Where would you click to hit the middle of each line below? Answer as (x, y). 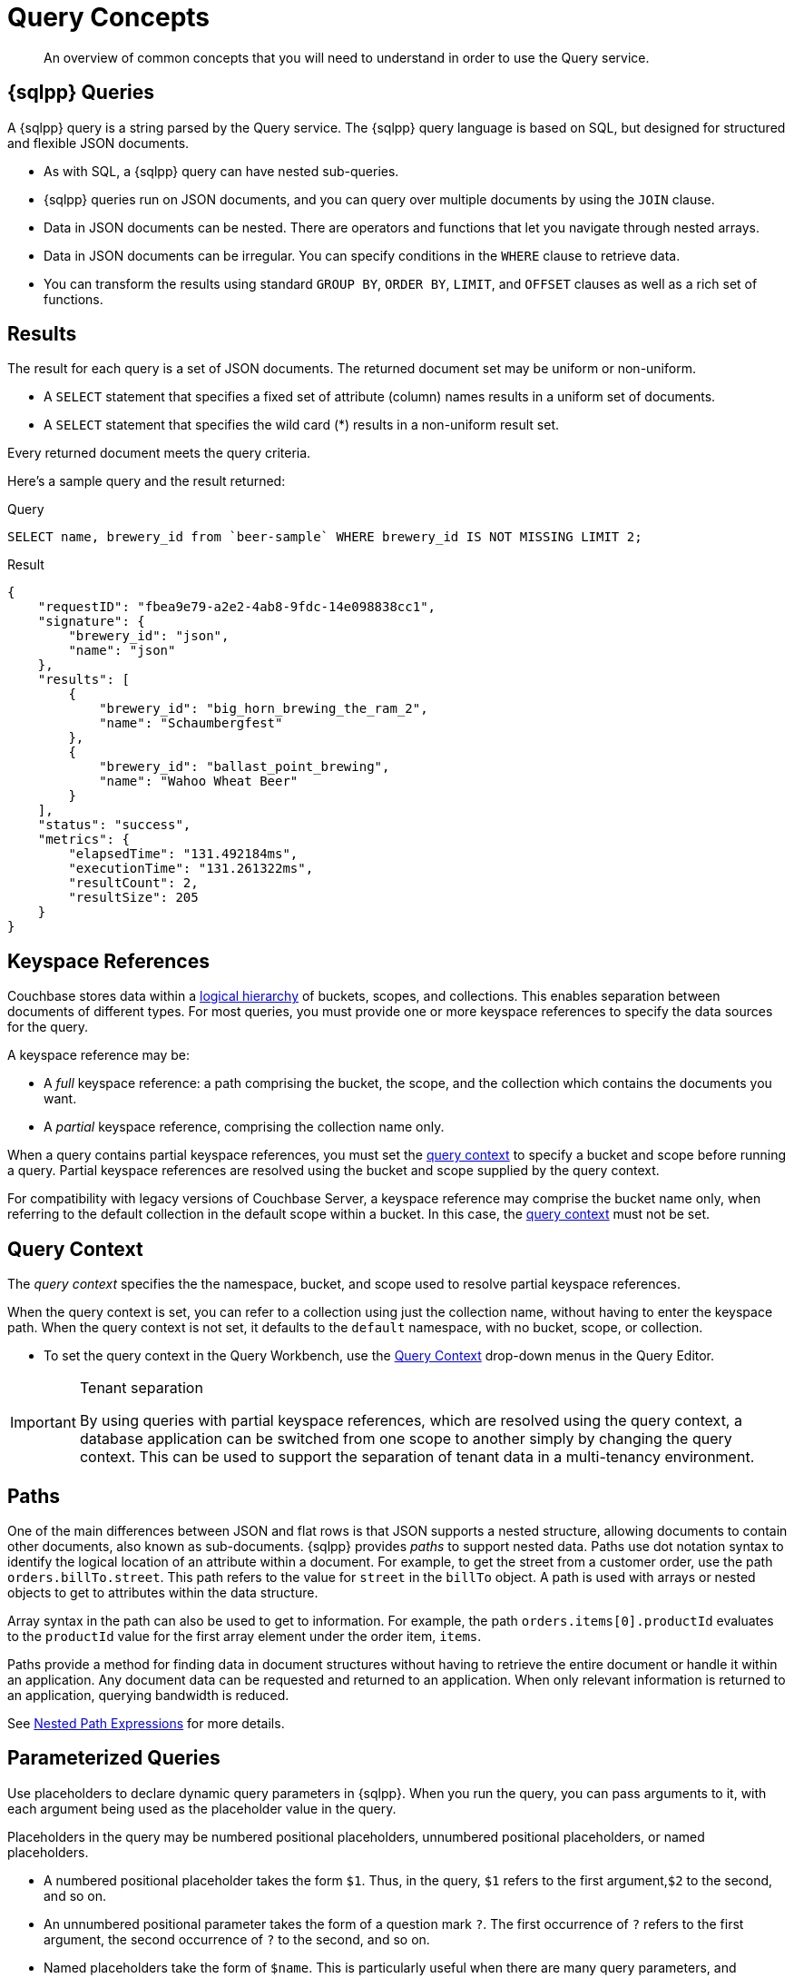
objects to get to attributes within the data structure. (163, 1592)
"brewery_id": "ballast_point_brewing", (245, 767)
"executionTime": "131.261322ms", (191, 869)
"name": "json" (122, 651)
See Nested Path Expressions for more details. (146, 1723)
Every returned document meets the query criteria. (159, 453)
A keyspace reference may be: (98, 1055)
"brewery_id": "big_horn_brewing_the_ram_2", (264, 709)
